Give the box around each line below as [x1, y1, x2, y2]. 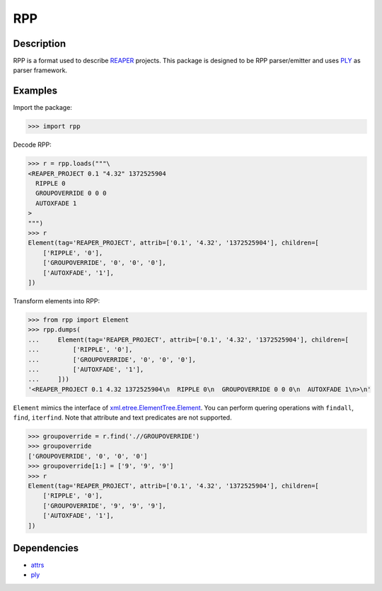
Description [13, 38, 66, 50]
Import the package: [13, 103, 72, 112]
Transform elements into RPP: [13, 296, 100, 305]
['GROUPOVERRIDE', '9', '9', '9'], [42, 502, 166, 510]
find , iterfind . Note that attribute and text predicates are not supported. [13, 413, 233, 422]
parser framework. [13, 66, 67, 74]
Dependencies [13, 542, 79, 554]
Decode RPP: [13, 140, 52, 149]
